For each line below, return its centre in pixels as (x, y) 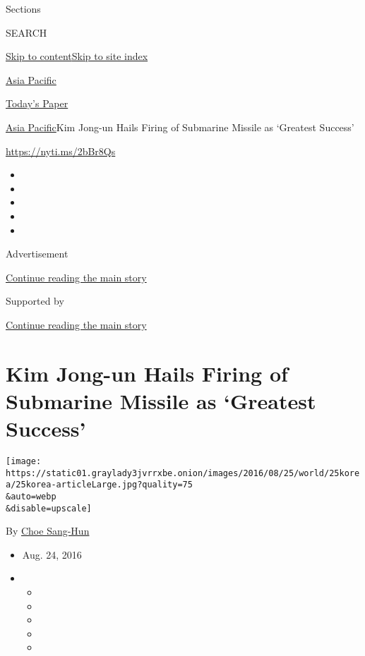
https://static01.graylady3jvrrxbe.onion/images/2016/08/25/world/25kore (183, 473)
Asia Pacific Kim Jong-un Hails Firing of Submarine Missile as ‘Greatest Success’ (180, 127)
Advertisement (37, 254)
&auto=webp (31, 496)
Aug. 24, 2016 (52, 554)
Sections (23, 8)
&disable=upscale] (49, 508)
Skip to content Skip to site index (77, 56)
